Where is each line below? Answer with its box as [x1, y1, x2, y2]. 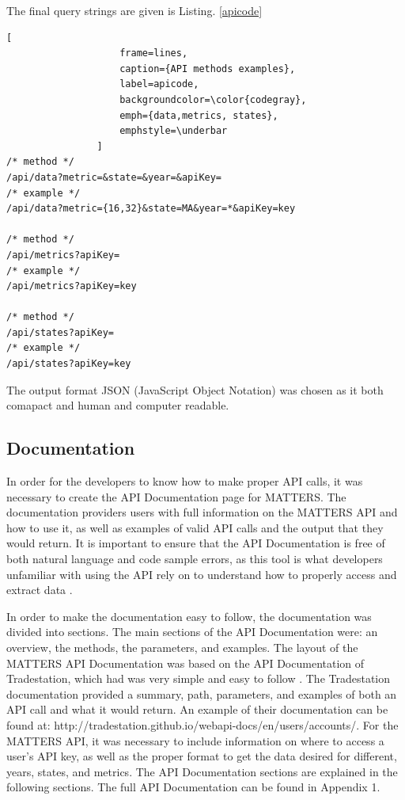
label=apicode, [119, 78, 199, 90]
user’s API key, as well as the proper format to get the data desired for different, [6, 748, 397, 764]
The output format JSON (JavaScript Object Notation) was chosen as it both [6, 381, 384, 398]
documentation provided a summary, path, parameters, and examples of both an [6, 685, 397, 702]
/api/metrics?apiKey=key [6, 280, 137, 292]
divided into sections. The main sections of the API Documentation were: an [6, 623, 378, 640]
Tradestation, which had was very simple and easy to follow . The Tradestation [6, 670, 391, 687]
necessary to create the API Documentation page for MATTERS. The [6, 488, 346, 505]
